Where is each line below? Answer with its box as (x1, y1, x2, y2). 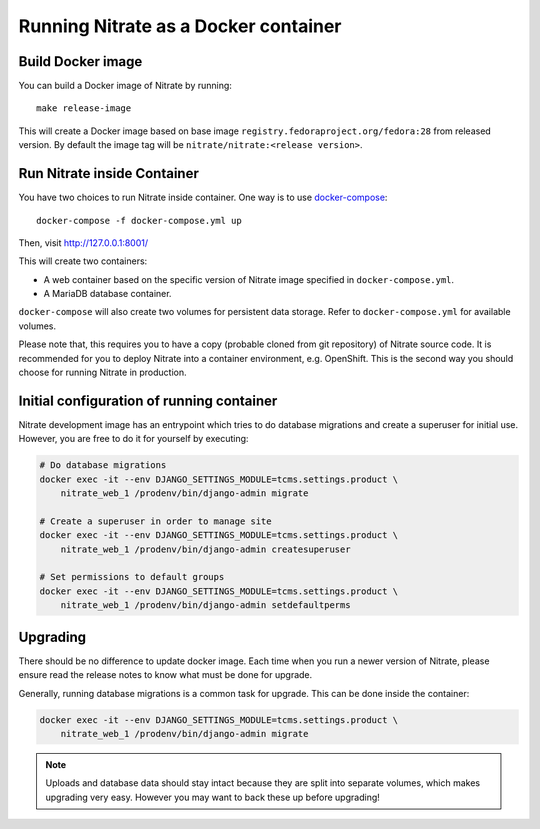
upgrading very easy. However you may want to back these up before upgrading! (45, 791, 380, 803)
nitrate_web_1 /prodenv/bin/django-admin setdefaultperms (60, 600, 351, 611)
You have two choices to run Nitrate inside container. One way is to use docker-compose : (18, 191, 388, 204)
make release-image (36, 103, 132, 114)
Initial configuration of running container (18, 392, 278, 409)
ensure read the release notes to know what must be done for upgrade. (18, 669, 313, 681)
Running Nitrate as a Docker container (18, 15, 342, 37)
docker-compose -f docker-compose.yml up (36, 215, 242, 226)
